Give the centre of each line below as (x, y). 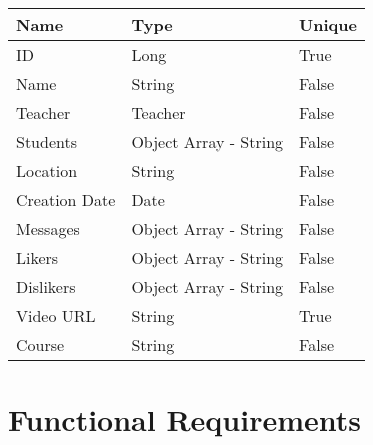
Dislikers (46, 286)
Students (46, 141)
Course (40, 344)
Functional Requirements (184, 419)
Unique (328, 24)
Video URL (56, 315)
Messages (48, 228)
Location (47, 170)
